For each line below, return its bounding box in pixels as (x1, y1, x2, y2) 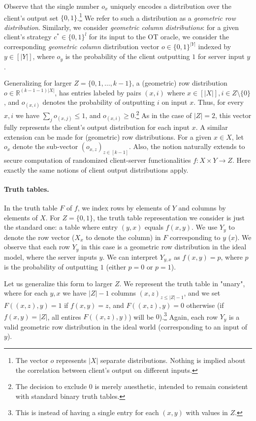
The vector (15, 355, 48, 365)
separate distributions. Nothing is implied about (100, 355, 246, 365)
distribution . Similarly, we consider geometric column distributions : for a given (4, 22, 239, 32)
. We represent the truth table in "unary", (119, 278, 245, 288)
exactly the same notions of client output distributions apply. (4, 164, 189, 175)
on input (161, 97, 188, 107)
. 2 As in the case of (134, 109, 192, 120)
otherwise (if (186, 300, 224, 310)
